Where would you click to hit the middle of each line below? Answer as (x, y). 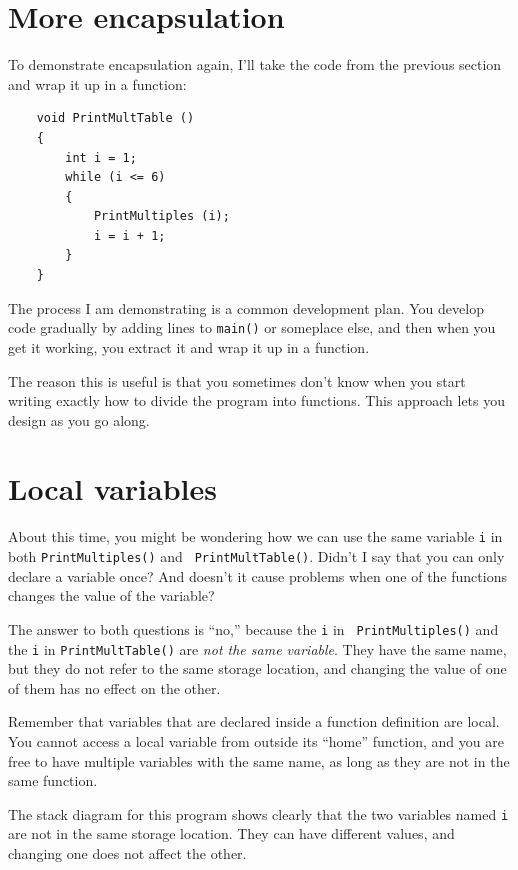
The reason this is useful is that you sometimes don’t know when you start (237, 380)
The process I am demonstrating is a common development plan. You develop (246, 307)
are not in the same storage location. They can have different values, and (231, 833)
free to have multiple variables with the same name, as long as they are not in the (259, 760)
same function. (53, 780)
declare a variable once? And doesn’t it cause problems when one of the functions (257, 575)
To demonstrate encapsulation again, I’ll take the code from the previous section (255, 64)
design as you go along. (79, 419)
